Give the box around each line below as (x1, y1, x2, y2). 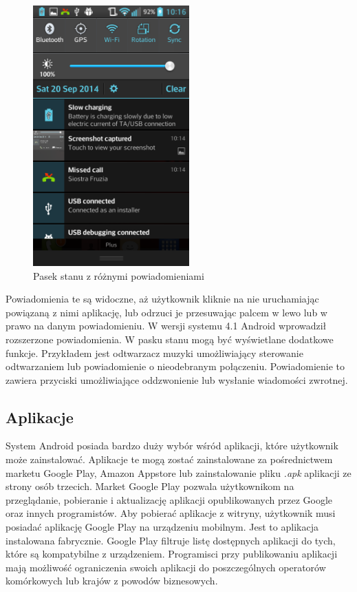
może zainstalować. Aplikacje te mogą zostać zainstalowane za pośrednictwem (6, 452, 333, 467)
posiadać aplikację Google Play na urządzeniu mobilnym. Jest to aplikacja (6, 520, 318, 534)
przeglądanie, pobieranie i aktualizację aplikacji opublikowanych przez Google (6, 492, 333, 507)
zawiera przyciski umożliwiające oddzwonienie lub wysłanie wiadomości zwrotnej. (6, 372, 348, 387)
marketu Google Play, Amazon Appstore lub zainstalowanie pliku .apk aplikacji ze (6, 465, 351, 480)
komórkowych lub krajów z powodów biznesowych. (6, 573, 218, 588)
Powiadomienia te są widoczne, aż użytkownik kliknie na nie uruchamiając (6, 292, 319, 306)
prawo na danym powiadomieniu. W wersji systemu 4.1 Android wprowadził (6, 318, 327, 333)
